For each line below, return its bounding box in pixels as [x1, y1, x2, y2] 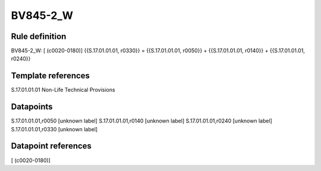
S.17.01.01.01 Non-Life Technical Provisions [11, 86, 115, 93]
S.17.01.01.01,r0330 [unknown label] [11, 125, 98, 133]
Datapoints [11, 102, 53, 112]
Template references [11, 71, 90, 81]
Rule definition [11, 31, 67, 41]
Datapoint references [11, 141, 92, 151]
